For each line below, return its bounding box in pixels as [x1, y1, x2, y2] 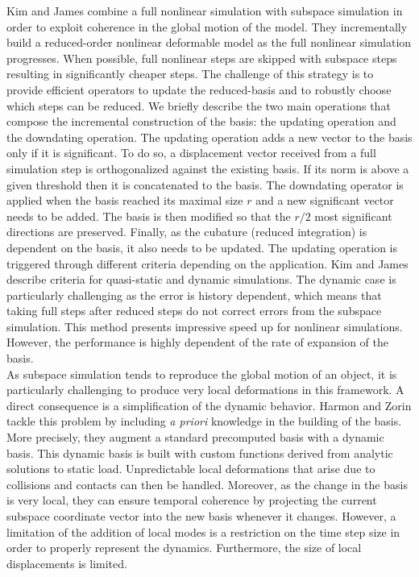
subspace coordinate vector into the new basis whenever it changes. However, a [6, 508, 396, 524]
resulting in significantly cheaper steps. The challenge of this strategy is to [6, 65, 374, 82]
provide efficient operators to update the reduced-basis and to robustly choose [6, 81, 392, 98]
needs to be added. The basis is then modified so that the [6, 207, 291, 224]
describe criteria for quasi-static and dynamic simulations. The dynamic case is [6, 271, 396, 288]
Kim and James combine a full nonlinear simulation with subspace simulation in [6, 2, 403, 19]
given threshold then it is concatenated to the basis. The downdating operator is [6, 176, 404, 193]
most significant [314, 207, 392, 224]
